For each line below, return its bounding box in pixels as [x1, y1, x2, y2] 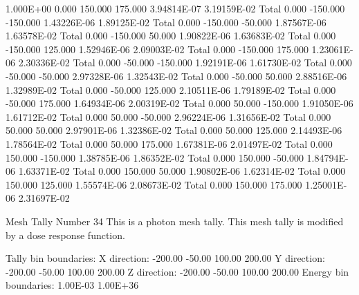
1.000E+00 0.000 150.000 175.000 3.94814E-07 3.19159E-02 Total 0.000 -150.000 [6, 1, 345, 15]
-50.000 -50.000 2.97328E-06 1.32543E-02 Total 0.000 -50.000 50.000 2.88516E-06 [6, 68, 347, 83]
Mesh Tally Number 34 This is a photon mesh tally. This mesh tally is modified [6, 213, 344, 228]
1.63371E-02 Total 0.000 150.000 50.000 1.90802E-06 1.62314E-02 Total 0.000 [18, 164, 346, 178]
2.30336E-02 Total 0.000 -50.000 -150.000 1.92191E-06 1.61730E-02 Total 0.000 [18, 55, 352, 70]
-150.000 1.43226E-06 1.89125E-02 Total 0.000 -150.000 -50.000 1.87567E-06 [6, 15, 326, 29]
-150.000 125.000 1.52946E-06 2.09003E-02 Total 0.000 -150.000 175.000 [6, 41, 309, 56]
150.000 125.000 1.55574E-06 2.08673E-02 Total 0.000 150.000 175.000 [6, 177, 302, 191]
